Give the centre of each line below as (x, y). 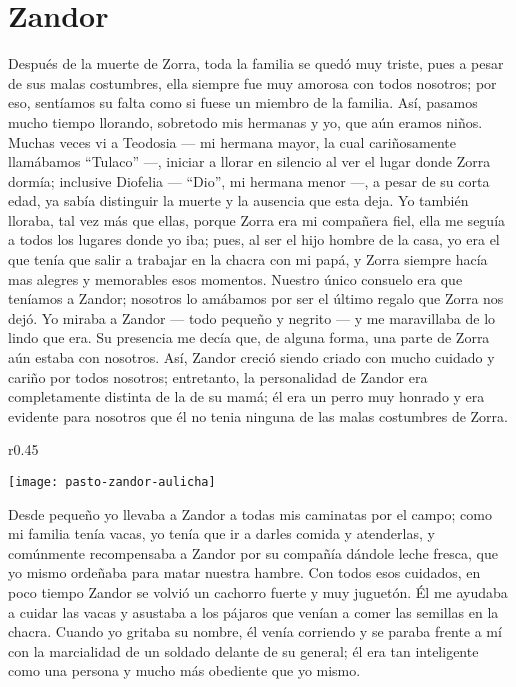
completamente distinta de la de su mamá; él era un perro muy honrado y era (246, 396)
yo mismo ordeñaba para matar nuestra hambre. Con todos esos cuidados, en (244, 572)
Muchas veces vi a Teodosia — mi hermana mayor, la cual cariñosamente (232, 141)
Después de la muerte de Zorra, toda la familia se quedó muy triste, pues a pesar (256, 63)
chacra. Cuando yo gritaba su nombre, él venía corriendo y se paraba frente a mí (255, 631)
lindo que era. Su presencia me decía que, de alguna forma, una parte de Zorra (249, 337)
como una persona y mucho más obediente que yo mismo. (184, 670)
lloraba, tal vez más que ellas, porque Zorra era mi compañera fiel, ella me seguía (257, 219)
